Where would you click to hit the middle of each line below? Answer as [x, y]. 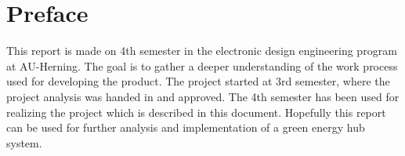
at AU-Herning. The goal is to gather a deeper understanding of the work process [202, 65]
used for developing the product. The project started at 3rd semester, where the [198, 81]
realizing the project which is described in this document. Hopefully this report [196, 112]
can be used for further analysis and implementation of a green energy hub [186, 127]
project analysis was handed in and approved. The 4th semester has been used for [203, 96]
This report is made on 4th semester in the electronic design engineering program [202, 51]
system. [24, 142]
